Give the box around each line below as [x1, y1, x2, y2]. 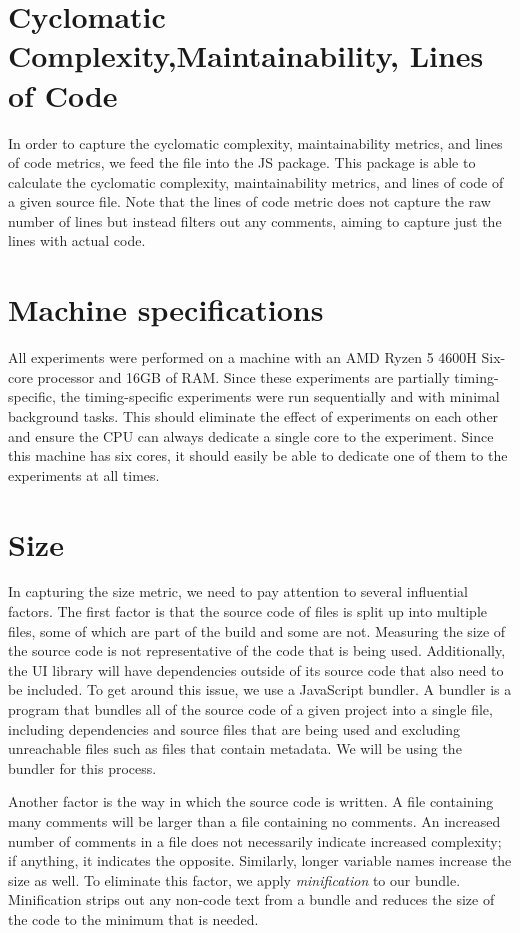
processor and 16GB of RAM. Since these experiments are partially [37, 366, 450, 387]
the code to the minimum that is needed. [8, 908, 259, 929]
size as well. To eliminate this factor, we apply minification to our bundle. [8, 869, 461, 890]
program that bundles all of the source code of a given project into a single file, [8, 699, 493, 720]
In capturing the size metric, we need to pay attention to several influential [8, 581, 468, 602]
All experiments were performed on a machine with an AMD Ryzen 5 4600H [8, 347, 477, 368]
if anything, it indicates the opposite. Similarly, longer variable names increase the [8, 850, 512, 871]
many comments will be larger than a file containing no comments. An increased [8, 811, 501, 831]
